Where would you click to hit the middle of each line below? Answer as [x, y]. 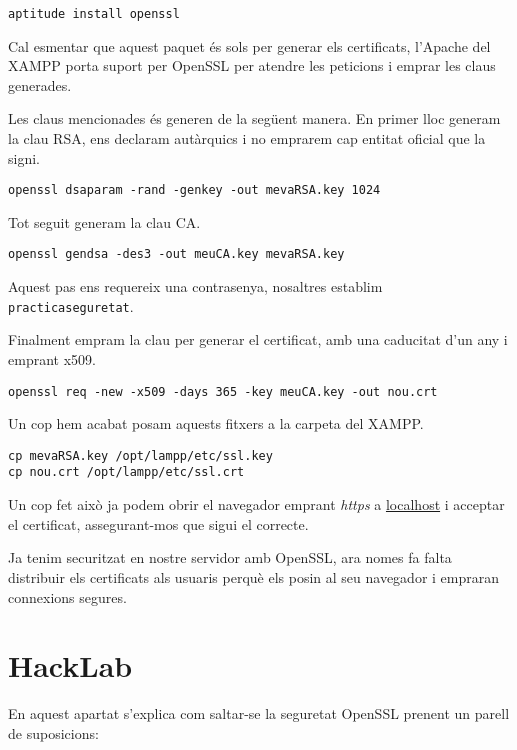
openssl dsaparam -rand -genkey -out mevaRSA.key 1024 [194, 190]
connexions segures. [67, 596]
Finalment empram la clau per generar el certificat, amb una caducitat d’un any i [258, 339]
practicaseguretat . [71, 305]
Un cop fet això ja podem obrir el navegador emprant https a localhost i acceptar [256, 504]
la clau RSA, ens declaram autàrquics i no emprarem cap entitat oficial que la [247, 138]
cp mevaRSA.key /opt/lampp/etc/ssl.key [140, 455]
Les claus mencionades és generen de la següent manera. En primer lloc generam [254, 118]
